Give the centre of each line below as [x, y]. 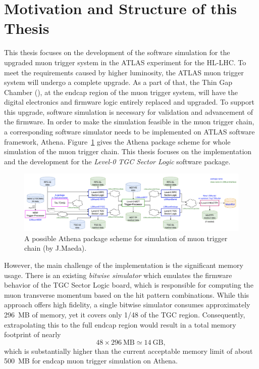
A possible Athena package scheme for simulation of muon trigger [126, 238]
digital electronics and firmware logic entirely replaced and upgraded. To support [129, 102]
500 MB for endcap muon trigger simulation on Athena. [91, 361]
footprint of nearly [33, 334]
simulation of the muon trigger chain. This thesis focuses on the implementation [128, 151]
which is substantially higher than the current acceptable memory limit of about [128, 351]
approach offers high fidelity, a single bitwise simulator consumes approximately [127, 305]
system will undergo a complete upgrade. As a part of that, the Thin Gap [118, 82]
